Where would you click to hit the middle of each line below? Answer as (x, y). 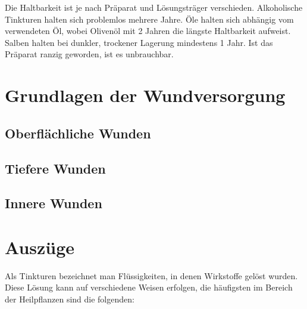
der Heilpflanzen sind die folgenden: (70, 299)
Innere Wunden (54, 203)
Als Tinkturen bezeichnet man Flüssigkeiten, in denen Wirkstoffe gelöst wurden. (151, 275)
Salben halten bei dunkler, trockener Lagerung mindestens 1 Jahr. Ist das (139, 42)
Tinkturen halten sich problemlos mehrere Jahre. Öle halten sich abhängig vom (149, 19)
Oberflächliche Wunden (78, 133)
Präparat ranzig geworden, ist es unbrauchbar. (89, 54)
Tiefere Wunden (55, 168)
